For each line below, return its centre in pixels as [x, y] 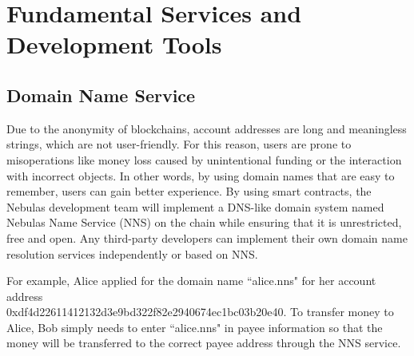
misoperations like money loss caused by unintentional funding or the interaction [204, 159]
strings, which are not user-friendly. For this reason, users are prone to [179, 144]
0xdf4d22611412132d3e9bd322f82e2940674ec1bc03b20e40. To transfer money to [200, 312]
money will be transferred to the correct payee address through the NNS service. [204, 343]
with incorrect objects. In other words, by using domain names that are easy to [201, 175]
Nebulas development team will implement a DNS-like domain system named [195, 206]
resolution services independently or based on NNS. [132, 253]
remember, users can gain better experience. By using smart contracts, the [189, 191]
